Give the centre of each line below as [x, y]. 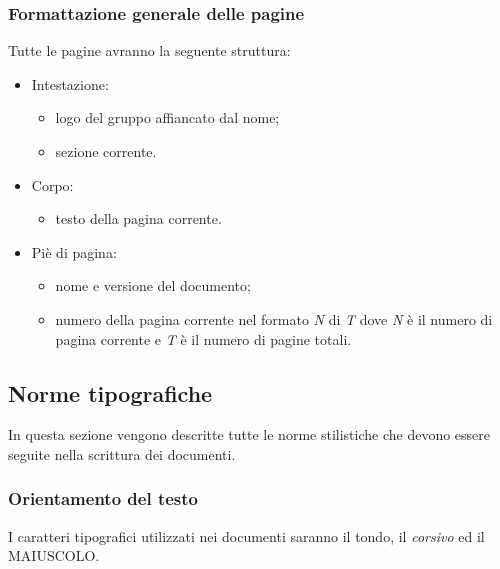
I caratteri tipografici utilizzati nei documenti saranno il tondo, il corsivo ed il [246, 535]
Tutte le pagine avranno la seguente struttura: [149, 50]
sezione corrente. [106, 151]
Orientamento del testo [103, 498]
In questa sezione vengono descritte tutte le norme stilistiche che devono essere [249, 434]
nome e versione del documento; [153, 285]
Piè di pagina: [74, 251]
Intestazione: [70, 83]
